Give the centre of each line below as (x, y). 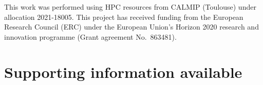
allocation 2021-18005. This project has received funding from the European (124, 17)
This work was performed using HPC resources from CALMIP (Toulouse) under (130, 7)
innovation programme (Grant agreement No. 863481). (90, 36)
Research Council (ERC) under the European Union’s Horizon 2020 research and (131, 27)
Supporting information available (123, 72)
